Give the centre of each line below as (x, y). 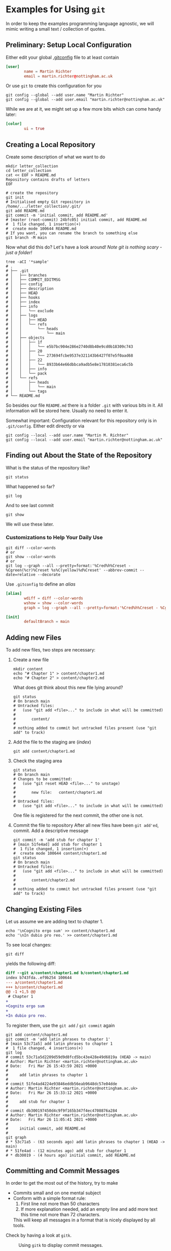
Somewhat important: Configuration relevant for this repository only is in (81, 420)
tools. (19, 1225)
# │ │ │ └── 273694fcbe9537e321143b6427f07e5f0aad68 (70, 356)
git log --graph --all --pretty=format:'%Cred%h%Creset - (68, 566)
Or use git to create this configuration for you (54, 86)
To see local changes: (29, 944)
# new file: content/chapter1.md (57, 793)
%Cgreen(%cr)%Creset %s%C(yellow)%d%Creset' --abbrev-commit (72, 570)
